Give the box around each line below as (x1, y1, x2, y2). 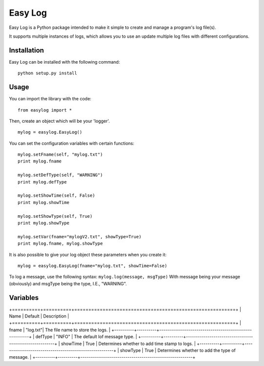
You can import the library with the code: (9, 96, 91, 102)
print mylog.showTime (18, 200, 69, 205)
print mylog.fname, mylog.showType (18, 241, 103, 247)
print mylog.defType (18, 179, 67, 184)
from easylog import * (18, 107, 72, 113)
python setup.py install (18, 70, 77, 76)
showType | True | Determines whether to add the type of (120, 347, 236, 353)
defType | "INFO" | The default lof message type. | (35, 334, 137, 340)
